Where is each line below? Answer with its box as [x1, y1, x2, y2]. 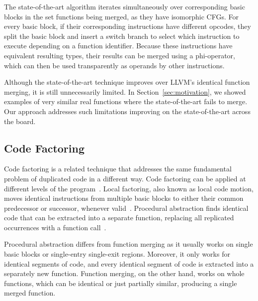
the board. [4, 116, 36, 126]
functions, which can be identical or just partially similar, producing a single [4, 278, 237, 288]
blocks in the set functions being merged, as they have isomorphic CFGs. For [4, 11, 239, 21]
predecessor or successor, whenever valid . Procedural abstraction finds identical [4, 202, 249, 213]
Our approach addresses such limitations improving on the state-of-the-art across [4, 106, 251, 116]
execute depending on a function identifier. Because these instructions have [4, 40, 233, 51]
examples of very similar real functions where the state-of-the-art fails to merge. [4, 96, 248, 107]
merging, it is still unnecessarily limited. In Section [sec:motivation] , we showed [4, 86, 246, 97]
